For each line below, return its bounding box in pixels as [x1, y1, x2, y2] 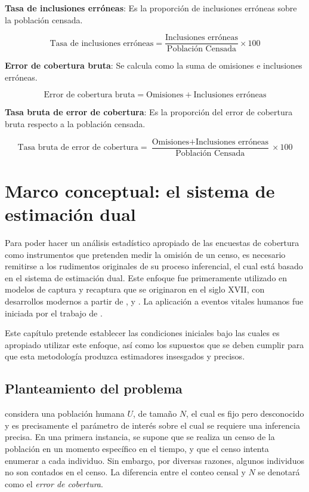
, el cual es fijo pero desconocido [186, 407, 304, 420]
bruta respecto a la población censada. [5, 118, 146, 130]
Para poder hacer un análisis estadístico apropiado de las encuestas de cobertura [5, 236, 299, 248]
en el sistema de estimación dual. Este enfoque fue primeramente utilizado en [5, 271, 288, 284]
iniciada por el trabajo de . [5, 306, 103, 319]
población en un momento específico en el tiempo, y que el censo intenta [5, 442, 269, 454]
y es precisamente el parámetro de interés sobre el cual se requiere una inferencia [5, 419, 300, 431]
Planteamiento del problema [5, 379, 183, 398]
